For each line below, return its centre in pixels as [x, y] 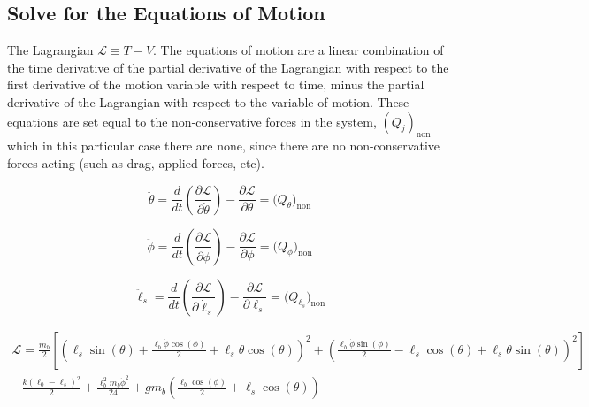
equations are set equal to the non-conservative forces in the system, [192, 121]
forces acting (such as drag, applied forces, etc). [136, 162]
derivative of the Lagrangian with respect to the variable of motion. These [208, 101]
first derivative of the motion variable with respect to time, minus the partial [216, 84]
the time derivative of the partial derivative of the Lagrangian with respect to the [228, 67]
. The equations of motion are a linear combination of [298, 50]
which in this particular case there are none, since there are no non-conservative [223, 146]
